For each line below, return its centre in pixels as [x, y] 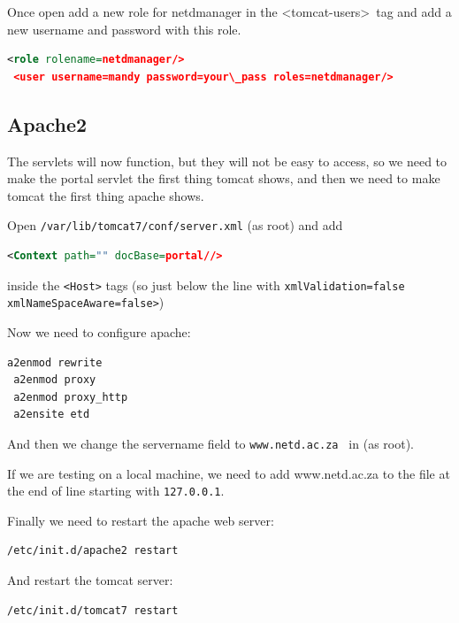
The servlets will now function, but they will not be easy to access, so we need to [227, 161]
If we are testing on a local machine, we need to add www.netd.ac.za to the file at [229, 473]
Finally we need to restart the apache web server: [141, 520]
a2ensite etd [52, 415]
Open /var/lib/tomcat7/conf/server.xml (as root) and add [175, 225]
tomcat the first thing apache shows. [106, 195]
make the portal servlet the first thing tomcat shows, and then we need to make [224, 178]
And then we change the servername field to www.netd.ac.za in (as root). [210, 443]
